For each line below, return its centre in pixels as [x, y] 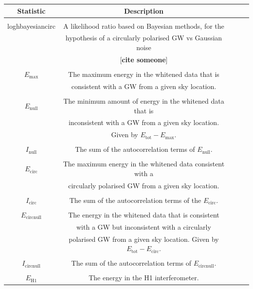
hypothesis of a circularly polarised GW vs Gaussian [144, 38]
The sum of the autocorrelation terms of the [135, 200]
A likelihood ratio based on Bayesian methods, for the [144, 26]
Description [144, 10]
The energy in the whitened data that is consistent [144, 215]
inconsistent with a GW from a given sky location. [144, 122]
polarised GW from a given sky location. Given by [144, 239]
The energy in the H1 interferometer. [144, 278]
